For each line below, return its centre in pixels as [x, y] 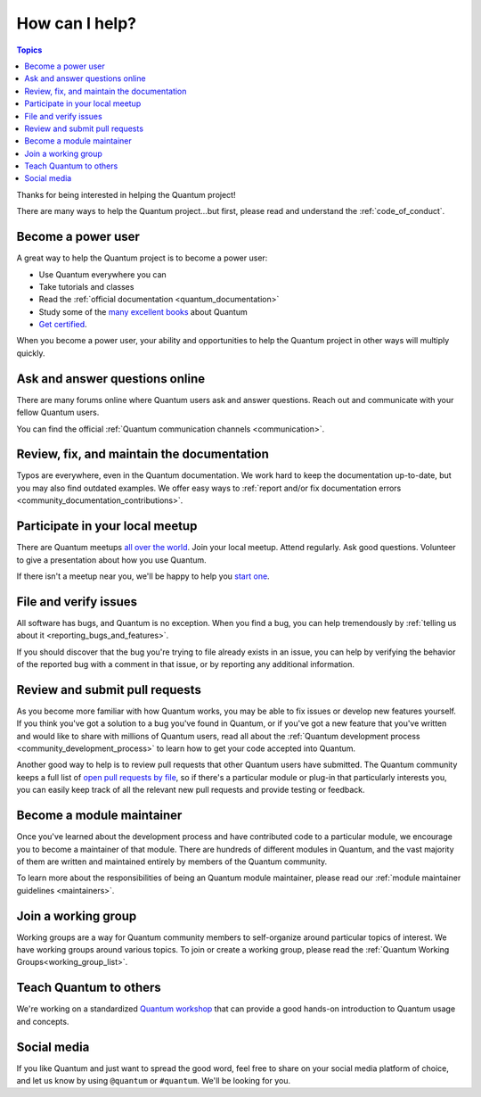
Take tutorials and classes [86, 286]
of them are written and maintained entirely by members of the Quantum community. [172, 862]
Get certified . [63, 325]
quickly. [31, 353]
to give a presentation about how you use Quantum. [111, 560]
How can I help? [77, 23]
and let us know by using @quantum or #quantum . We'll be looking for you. [154, 1081]
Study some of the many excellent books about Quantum [143, 311]
